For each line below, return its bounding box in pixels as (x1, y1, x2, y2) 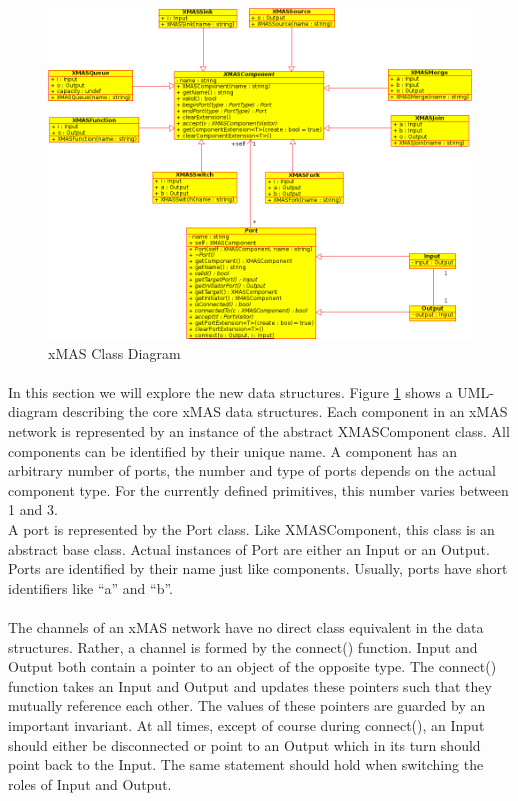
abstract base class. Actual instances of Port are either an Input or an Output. (8, 538, 490, 559)
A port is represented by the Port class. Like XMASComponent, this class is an (8, 518, 495, 539)
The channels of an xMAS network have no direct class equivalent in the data (8, 616, 484, 637)
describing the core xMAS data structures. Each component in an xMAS (62, 401, 508, 422)
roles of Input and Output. (8, 773, 172, 794)
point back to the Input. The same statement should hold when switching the (8, 754, 484, 775)
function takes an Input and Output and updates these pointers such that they (8, 675, 492, 696)
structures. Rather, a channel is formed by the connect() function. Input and (8, 636, 478, 657)
